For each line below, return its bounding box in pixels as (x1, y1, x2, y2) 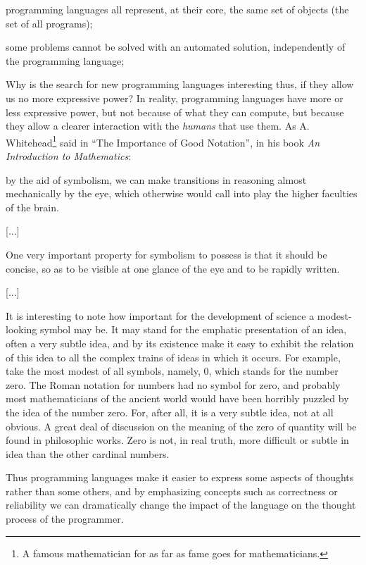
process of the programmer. (6, 511, 124, 526)
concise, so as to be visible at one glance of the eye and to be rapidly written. (6, 261, 340, 275)
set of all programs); (6, 15, 93, 30)
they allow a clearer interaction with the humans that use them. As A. (6, 118, 310, 133)
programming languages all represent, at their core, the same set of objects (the (6, 2, 349, 16)
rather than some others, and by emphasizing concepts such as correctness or (6, 483, 338, 498)
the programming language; (6, 53, 125, 68)
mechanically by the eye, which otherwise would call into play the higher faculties (6, 186, 358, 201)
